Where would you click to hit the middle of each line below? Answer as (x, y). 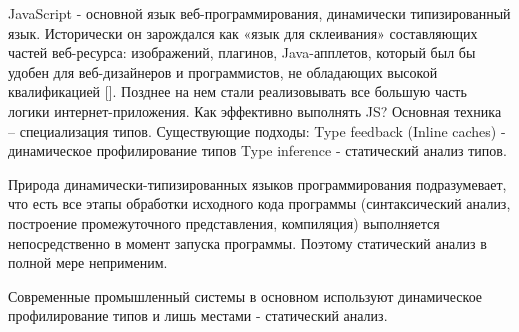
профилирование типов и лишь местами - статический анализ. (198, 315)
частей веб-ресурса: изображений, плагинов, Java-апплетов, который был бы (242, 52)
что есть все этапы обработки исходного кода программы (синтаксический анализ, (259, 203)
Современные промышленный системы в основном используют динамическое (245, 295)
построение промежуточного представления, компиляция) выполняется (224, 222)
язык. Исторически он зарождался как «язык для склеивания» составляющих (243, 32)
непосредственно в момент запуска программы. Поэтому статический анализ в (247, 242)
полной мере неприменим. (88, 262)
